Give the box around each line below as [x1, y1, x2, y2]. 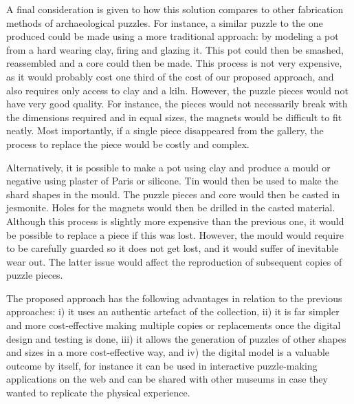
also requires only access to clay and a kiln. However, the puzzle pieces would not [6, 83, 349, 97]
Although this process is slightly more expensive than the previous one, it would [6, 213, 344, 228]
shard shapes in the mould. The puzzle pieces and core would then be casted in [6, 187, 340, 201]
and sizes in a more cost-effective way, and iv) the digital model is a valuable [6, 345, 330, 359]
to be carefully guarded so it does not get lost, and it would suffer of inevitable [6, 241, 339, 255]
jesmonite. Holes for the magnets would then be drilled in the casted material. [6, 200, 335, 215]
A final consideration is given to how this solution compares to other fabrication [6, 2, 344, 16]
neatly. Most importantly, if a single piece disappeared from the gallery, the [6, 123, 324, 138]
